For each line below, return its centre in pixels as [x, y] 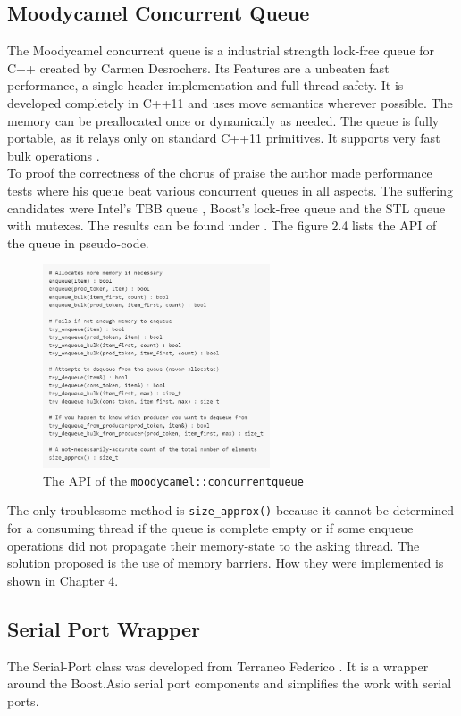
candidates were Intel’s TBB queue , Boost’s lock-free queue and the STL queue [226, 208]
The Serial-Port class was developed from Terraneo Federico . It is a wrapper [218, 666]
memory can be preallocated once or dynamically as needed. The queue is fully [223, 120]
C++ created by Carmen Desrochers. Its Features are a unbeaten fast [198, 67]
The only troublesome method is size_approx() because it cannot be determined [231, 510]
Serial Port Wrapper [104, 628]
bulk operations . [54, 155]
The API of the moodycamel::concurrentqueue [173, 480]
